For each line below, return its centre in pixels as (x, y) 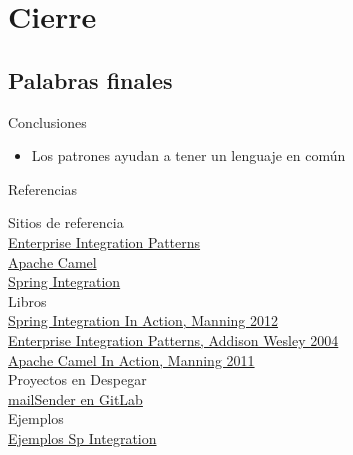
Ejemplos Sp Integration (82, 437)
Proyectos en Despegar (77, 379)
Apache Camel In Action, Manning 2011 (131, 359)
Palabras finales (90, 79)
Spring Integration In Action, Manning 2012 (143, 320)
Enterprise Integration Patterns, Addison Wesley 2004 (173, 339)
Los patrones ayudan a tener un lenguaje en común (188, 155)
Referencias (43, 188)
